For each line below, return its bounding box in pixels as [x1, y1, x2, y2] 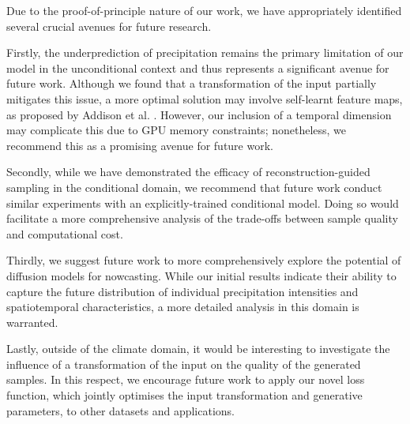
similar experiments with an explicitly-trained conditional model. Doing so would [6, 194, 399, 211]
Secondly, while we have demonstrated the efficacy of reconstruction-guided [6, 163, 371, 180]
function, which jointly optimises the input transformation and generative [6, 387, 363, 403]
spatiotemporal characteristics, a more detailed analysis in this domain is [6, 298, 359, 315]
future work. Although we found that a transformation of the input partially [6, 75, 377, 92]
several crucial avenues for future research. [6, 17, 212, 34]
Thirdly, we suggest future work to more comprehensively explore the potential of [6, 252, 401, 268]
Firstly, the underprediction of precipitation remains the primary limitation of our [6, 44, 404, 61]
